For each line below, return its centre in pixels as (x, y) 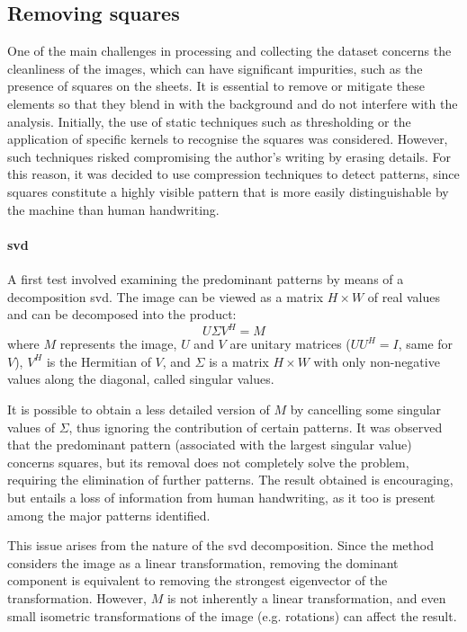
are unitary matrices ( (290, 344)
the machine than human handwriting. (113, 209)
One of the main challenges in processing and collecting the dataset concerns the (229, 51)
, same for (426, 344)
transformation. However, (77, 597)
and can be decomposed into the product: (122, 314)
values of (31, 427)
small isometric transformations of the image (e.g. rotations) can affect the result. (232, 615)
